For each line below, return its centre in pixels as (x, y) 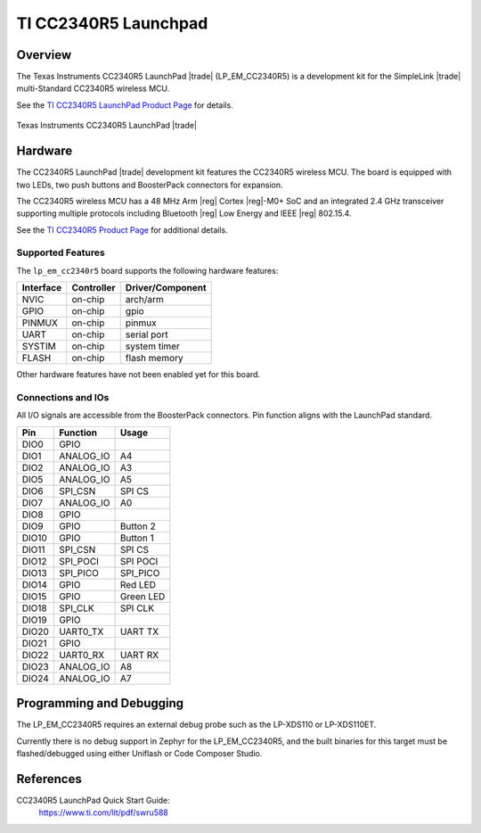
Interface (42, 288)
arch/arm (144, 300)
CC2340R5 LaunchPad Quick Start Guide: (94, 800)
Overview (44, 55)
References (49, 779)
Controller (94, 288)
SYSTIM (39, 346)
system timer (152, 346)
